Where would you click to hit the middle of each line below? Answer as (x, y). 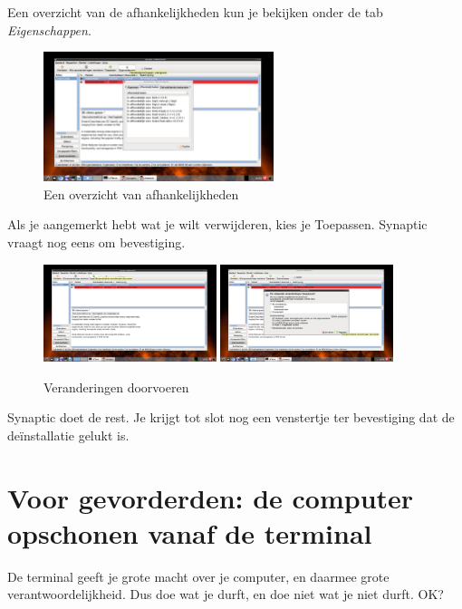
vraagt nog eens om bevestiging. (96, 242)
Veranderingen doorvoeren (116, 387)
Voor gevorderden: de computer (211, 497)
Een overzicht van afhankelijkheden (141, 193)
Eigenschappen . (49, 29)
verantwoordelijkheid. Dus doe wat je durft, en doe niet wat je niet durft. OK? (226, 594)
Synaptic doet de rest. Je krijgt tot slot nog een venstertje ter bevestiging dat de (231, 417)
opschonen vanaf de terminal (190, 532)
